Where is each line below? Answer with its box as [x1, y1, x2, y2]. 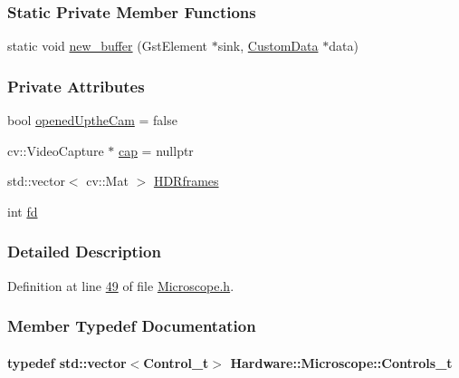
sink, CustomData [217, 36, 319, 55]
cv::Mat [86, 171, 129, 190]
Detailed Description [7, 240, 161, 263]
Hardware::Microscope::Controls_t [230, 353, 453, 372]
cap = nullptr [118, 141, 194, 160]
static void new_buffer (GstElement [7, 36, 207, 55]
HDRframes [153, 171, 219, 190]
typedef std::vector [7, 353, 127, 372]
